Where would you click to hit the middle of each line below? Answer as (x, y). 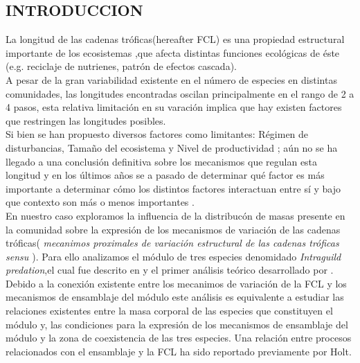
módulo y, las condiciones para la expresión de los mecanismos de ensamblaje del (177, 324)
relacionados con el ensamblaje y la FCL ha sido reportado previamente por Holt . (179, 351)
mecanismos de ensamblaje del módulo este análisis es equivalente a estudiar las (175, 297)
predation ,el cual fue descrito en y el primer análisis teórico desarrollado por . (170, 270)
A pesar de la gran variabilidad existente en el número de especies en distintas (171, 79)
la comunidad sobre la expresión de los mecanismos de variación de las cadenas (173, 229)
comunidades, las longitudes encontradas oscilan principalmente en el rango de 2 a (180, 93)
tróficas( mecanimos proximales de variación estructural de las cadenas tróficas (172, 243)
